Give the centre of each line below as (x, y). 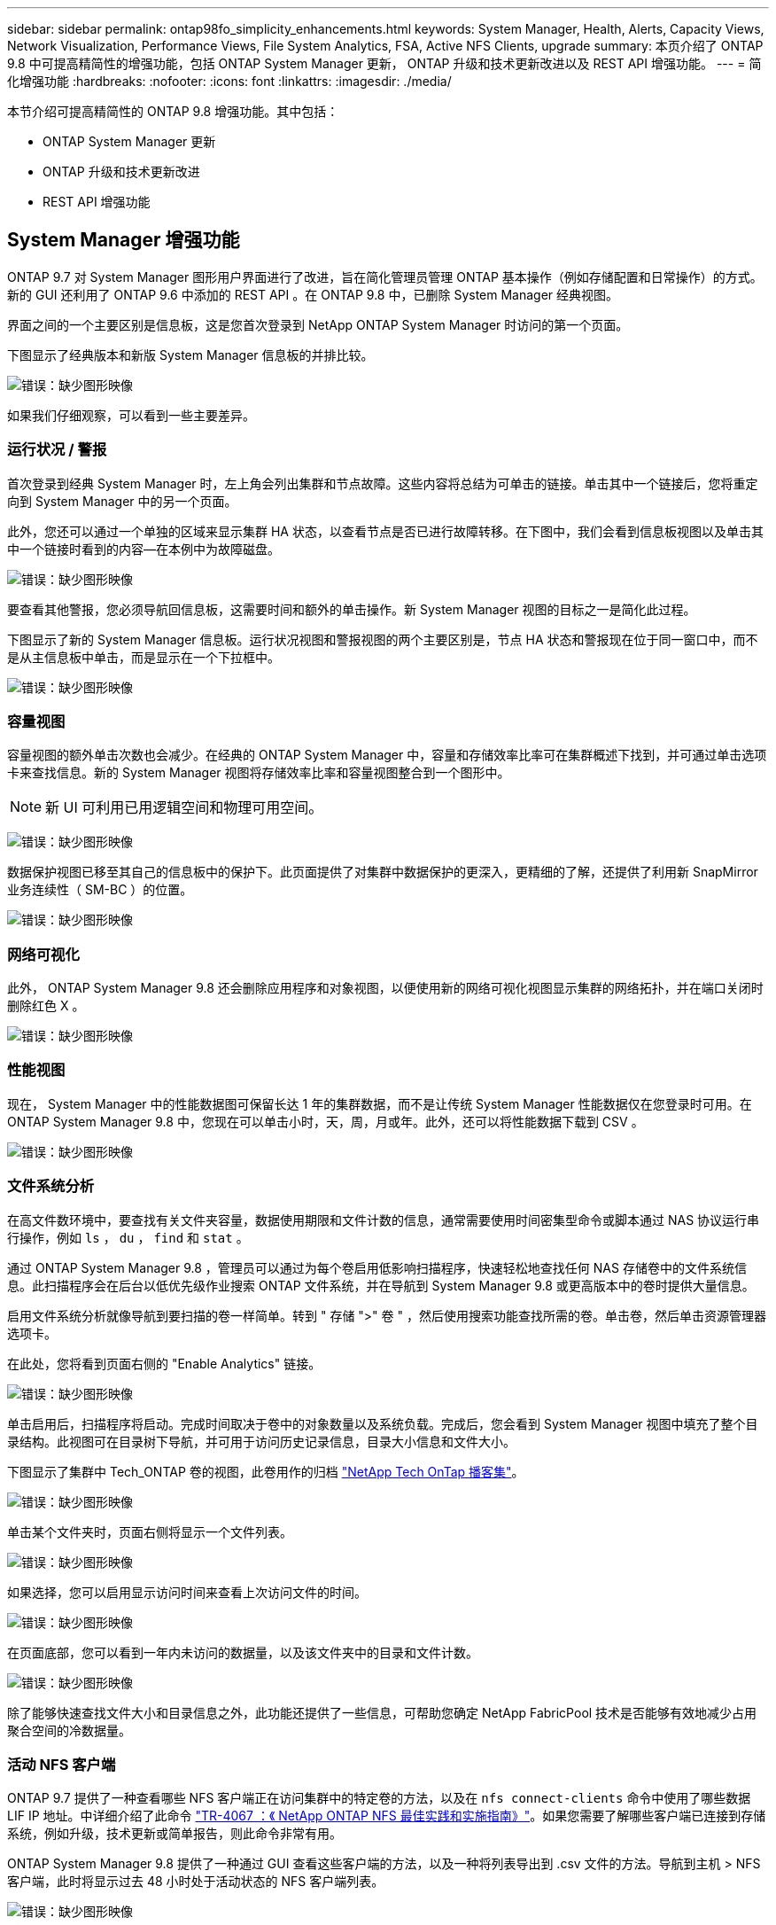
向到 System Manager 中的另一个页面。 (122, 501)
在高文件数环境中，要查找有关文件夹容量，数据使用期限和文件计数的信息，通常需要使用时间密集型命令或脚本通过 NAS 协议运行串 (384, 1220)
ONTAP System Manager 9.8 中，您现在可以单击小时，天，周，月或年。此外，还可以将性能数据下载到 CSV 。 (326, 1121)
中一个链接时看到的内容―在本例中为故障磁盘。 (144, 549)
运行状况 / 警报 (57, 450)
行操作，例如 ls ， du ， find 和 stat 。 (128, 1237)
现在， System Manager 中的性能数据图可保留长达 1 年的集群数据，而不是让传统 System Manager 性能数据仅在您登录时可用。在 (380, 1103)
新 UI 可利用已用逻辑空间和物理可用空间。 (184, 808)
